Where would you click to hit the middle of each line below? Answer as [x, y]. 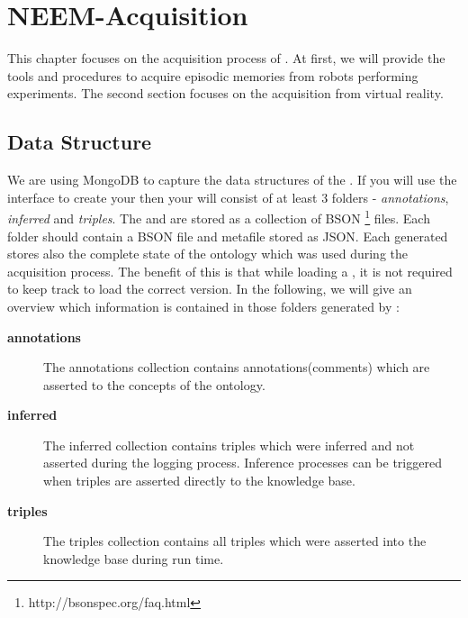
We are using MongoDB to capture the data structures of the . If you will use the [232, 180]
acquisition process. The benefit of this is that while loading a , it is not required [230, 271]
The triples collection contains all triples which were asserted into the [235, 541]
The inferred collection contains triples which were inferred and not [229, 445]
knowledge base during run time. [134, 558]
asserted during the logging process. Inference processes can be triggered [243, 463]
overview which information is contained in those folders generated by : [203, 306]
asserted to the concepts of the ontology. [154, 384]
